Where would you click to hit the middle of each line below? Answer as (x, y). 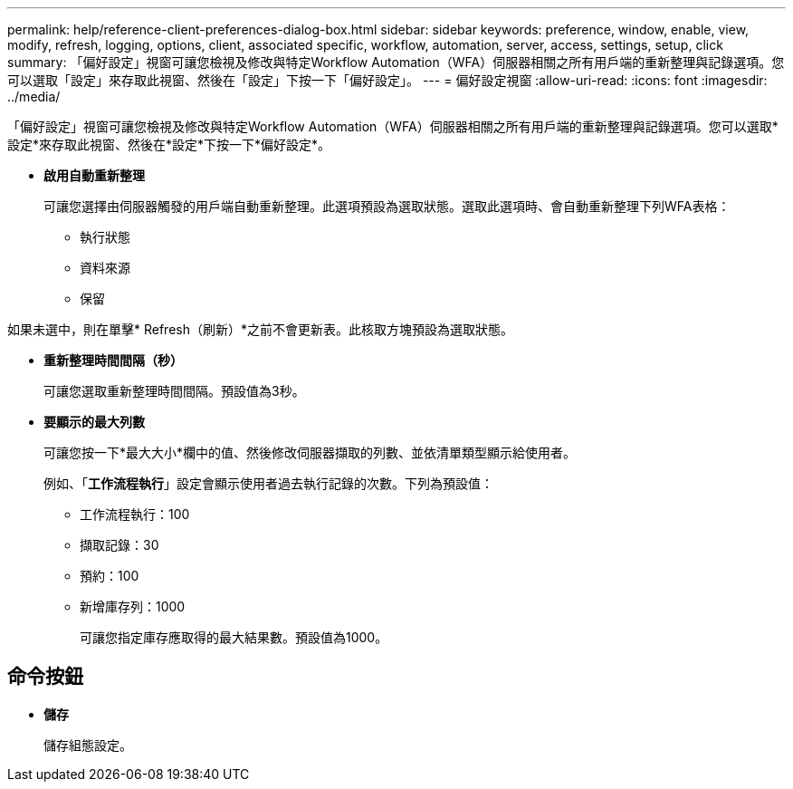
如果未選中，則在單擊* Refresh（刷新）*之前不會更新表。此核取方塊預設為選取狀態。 (260, 329)
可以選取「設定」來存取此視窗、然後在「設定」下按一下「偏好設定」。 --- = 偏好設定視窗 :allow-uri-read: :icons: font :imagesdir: (387, 80)
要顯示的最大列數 (94, 422)
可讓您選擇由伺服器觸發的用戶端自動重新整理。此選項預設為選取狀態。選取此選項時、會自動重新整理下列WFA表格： (387, 206)
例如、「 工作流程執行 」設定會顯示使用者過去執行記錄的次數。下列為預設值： (268, 483)
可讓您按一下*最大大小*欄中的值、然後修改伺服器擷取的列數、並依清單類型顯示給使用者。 (310, 452)
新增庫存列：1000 (133, 606)
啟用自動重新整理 (94, 175)
